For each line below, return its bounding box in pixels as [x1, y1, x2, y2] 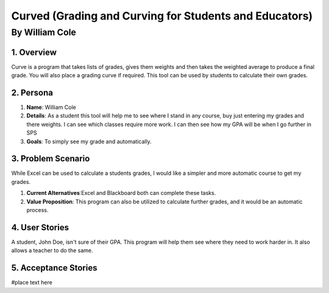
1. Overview [11, 47, 57, 57]
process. [26, 207, 49, 214]
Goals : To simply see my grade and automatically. [26, 138, 152, 145]
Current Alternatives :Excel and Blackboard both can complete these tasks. [26, 189, 216, 197]
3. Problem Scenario [11, 154, 90, 164]
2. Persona [11, 87, 53, 97]
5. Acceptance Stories [11, 263, 97, 274]
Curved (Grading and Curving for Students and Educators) [11, 9, 313, 23]
